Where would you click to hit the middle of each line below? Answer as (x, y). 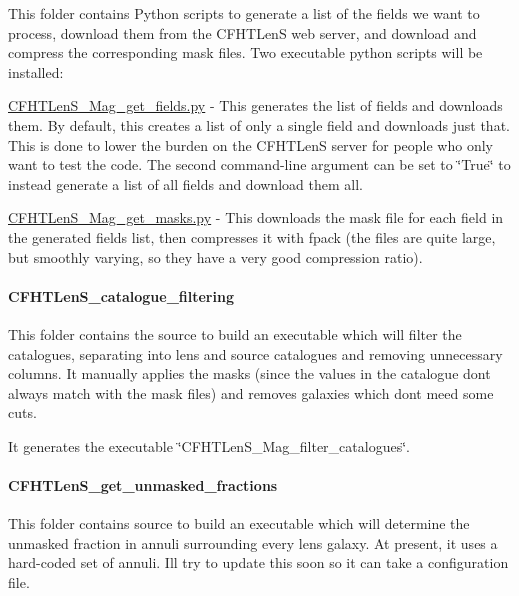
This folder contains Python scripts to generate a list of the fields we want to (244, 13)
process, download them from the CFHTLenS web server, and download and (242, 32)
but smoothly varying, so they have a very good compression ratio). (215, 256)
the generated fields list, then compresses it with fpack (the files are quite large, (252, 236)
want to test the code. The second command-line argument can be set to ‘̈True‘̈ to (259, 164)
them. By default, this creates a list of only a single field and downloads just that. (259, 124)
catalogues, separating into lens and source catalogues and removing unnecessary (255, 353)
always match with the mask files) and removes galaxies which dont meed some (251, 392)
